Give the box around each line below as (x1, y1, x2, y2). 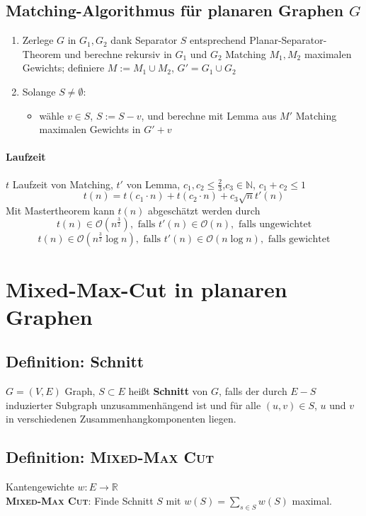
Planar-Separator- (249, 33, 327, 47)
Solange (22, 84, 56, 98)
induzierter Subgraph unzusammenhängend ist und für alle (6, 397, 261, 412)
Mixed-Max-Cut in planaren (6, 274, 287, 303)
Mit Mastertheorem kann (6, 202, 115, 217)
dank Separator (110, 33, 178, 47)
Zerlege (22, 33, 54, 47)
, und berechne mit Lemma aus (141, 108, 277, 122)
